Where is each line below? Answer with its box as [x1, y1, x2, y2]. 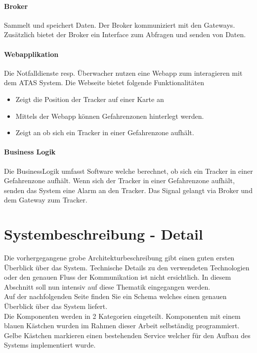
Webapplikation [4, 49, 59, 59]
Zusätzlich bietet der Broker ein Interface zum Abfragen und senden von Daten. [4, 29, 246, 40]
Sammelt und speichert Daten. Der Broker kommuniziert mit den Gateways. [4, 19, 235, 30]
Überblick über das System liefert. [4, 301, 108, 311]
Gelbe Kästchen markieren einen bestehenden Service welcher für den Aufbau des [4, 330, 251, 340]
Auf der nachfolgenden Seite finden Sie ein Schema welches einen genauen [4, 291, 227, 302]
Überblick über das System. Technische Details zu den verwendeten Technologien [4, 262, 250, 272]
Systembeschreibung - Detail [4, 224, 203, 244]
